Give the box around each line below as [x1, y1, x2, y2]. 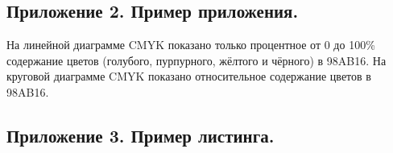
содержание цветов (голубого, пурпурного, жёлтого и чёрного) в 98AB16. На [6, 52, 387, 68]
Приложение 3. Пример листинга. [6, 122, 275, 147]
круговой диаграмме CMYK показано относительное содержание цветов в [6, 68, 371, 85]
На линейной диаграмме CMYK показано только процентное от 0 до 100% [6, 36, 375, 53]
